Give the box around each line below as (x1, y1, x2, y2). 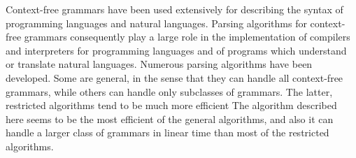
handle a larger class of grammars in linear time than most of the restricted (6, 125, 329, 140)
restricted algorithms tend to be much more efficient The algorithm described (6, 98, 337, 113)
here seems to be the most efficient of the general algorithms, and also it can (6, 111, 334, 126)
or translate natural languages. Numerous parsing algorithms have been (6, 57, 313, 71)
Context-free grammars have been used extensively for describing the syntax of (6, 2, 343, 16)
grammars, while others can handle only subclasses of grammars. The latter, (6, 84, 333, 99)
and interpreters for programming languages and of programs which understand (6, 43, 347, 57)
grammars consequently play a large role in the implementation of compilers (24, 29, 350, 44)
